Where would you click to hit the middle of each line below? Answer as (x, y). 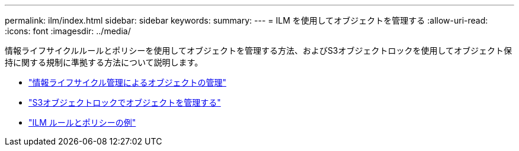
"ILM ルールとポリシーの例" (82, 122)
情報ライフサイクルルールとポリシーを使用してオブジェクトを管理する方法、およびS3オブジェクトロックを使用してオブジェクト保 (259, 50)
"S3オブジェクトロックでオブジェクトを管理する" (125, 102)
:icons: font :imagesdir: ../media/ (68, 31)
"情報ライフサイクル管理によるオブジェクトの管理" (127, 82)
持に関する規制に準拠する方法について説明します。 (104, 62)
